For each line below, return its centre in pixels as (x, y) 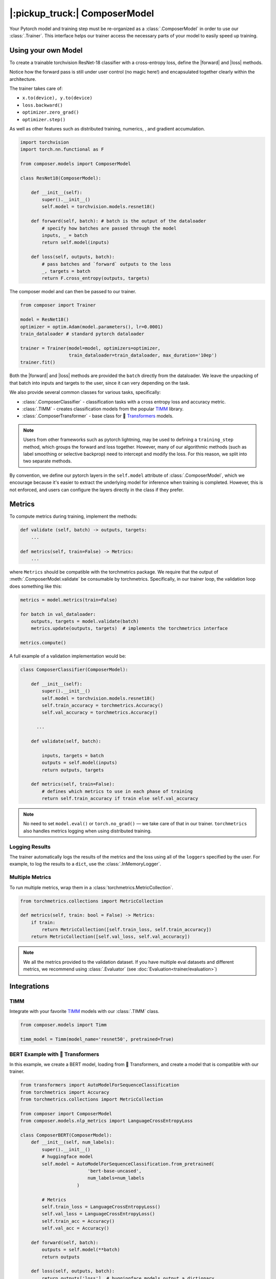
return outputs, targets (73, 770)
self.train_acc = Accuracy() (78, 1221)
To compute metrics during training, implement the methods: (73, 516)
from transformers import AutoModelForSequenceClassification (100, 1085)
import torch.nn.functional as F (62, 149)
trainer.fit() (38, 362)
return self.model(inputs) (75, 242)
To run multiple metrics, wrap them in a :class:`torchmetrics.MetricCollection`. (91, 887)
